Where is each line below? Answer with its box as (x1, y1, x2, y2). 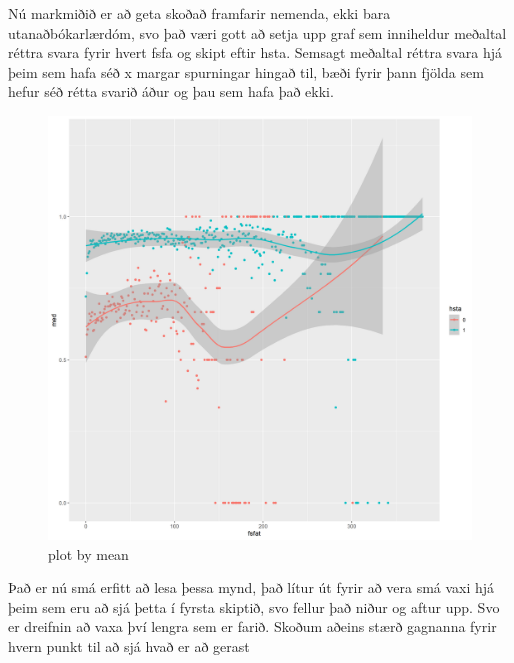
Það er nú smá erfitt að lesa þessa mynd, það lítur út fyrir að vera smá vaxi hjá (8, 577, 495, 598)
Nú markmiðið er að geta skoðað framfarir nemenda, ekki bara (8, 3, 391, 23)
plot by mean (48, 543, 129, 564)
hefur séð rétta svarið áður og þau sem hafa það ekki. (8, 81, 334, 102)
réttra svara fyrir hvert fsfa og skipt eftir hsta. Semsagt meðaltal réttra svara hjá (8, 42, 502, 63)
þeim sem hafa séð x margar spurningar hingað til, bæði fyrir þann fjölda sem (8, 61, 484, 82)
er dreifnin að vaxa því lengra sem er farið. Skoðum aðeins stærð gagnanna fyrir (8, 616, 497, 637)
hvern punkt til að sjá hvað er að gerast (8, 635, 250, 656)
